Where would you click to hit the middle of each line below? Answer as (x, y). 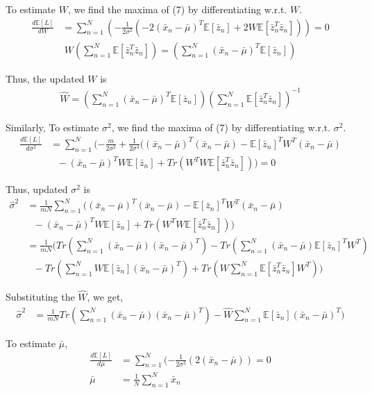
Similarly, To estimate (52, 127)
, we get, (105, 296)
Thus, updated (37, 189)
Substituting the (40, 296)
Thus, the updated (45, 78)
